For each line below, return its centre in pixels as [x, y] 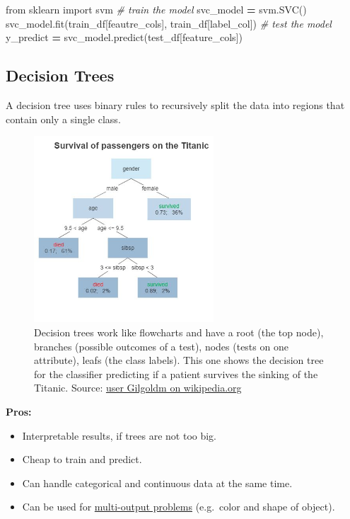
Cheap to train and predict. [82, 459]
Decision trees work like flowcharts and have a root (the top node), [179, 332]
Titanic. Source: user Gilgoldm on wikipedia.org [138, 388]
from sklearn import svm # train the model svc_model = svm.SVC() [156, 9]
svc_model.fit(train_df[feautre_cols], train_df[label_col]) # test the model [169, 23]
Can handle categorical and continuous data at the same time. [157, 483]
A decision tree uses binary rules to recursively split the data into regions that [175, 104]
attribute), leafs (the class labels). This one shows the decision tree [179, 360]
